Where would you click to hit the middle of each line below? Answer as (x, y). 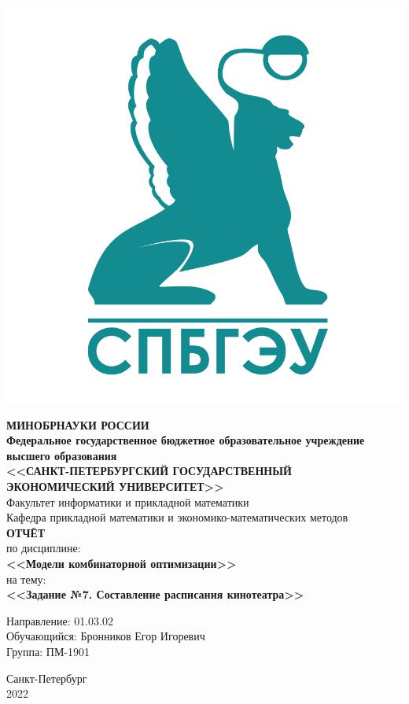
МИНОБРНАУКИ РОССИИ (78, 424)
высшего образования (62, 455)
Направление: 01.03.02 (60, 620)
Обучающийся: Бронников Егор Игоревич (106, 636)
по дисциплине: (44, 548)
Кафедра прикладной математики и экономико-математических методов (177, 517)
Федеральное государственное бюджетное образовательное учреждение (186, 440)
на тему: (26, 579)
